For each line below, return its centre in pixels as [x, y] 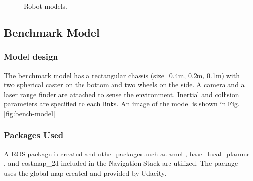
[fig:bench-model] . [30, 113]
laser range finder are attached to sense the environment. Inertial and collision [122, 94]
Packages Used [34, 135]
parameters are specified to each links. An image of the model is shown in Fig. [122, 104]
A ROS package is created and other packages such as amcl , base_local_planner [127, 153]
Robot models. [45, 6]
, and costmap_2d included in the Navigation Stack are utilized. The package [121, 163]
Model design [31, 57]
